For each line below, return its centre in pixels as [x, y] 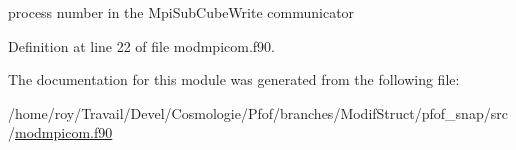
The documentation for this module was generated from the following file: [234, 79]
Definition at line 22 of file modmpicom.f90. [141, 45]
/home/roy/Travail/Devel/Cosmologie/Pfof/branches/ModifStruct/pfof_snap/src [258, 112]
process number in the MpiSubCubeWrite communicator [181, 12]
